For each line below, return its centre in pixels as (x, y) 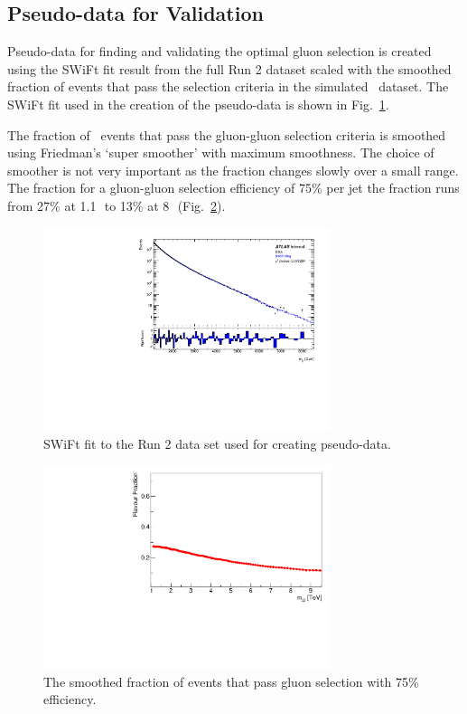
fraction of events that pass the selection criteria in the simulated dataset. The (228, 86)
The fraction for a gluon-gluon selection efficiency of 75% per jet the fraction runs (233, 188)
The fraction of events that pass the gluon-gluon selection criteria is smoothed (227, 134)
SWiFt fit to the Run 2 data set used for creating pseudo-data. (217, 443)
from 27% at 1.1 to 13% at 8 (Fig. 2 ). (117, 205)
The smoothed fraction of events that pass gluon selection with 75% (231, 681)
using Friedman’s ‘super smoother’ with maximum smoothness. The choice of (221, 152)
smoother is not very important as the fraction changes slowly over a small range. (233, 170)
